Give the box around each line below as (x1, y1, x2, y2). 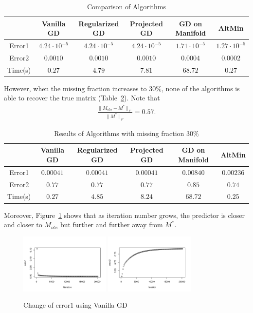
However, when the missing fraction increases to (4, 83, 147, 93)
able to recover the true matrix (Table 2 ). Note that (4, 93, 160, 103)
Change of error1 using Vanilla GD (23, 300, 127, 310)
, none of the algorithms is (161, 83, 240, 93)
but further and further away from (60, 219, 163, 230)
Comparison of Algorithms (87, 1, 166, 11)
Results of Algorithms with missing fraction (54, 128, 184, 138)
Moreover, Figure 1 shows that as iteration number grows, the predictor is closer (4, 210, 245, 220)
